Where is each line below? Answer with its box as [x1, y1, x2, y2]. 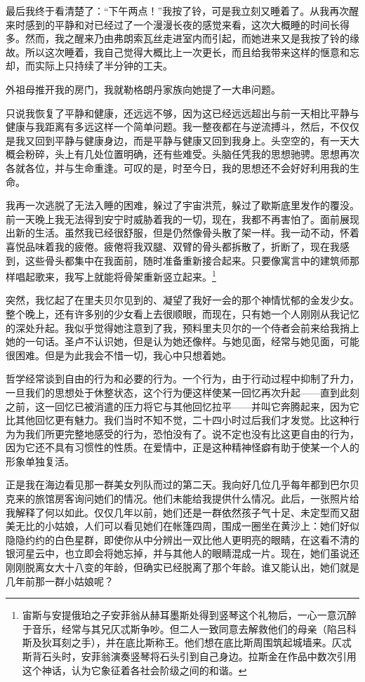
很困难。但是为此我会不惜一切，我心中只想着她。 [6, 347, 232, 362]
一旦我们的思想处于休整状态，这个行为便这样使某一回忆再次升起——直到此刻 [6, 385, 359, 399]
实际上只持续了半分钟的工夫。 [34, 58, 173, 73]
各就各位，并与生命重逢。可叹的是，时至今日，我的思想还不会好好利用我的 [6, 160, 350, 175]
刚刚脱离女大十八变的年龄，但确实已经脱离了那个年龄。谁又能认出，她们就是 [6, 560, 359, 575]
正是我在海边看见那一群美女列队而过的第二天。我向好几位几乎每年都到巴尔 [6, 477, 350, 492]
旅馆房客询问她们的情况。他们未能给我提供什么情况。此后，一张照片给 [34, 491, 359, 506]
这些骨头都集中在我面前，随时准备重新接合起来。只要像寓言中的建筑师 [25, 253, 350, 267]
